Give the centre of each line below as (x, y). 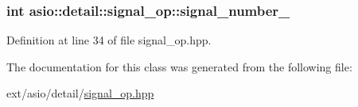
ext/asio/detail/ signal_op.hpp (80, 93)
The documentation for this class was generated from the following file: (179, 66)
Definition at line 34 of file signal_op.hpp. (109, 40)
